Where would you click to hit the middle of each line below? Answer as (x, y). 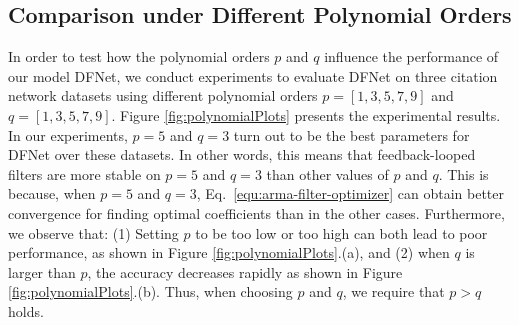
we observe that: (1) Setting (93, 232)
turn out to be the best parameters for (351, 134)
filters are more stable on (84, 173)
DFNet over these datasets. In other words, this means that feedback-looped (242, 154)
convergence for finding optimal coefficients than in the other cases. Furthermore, (256, 212)
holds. (26, 310)
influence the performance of (411, 56)
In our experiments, (68, 134)
